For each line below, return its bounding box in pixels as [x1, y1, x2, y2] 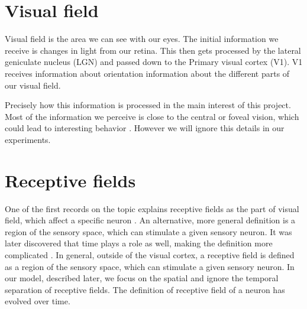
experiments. [5, 133, 51, 145]
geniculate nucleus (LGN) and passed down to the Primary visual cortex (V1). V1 [5, 56, 303, 68]
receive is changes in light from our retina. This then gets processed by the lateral [5, 44, 301, 56]
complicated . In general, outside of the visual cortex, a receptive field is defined [5, 248, 295, 261]
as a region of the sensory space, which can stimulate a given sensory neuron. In [5, 260, 295, 272]
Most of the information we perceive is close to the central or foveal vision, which [5, 110, 299, 122]
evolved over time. [5, 295, 70, 307]
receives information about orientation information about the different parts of [5, 67, 290, 79]
